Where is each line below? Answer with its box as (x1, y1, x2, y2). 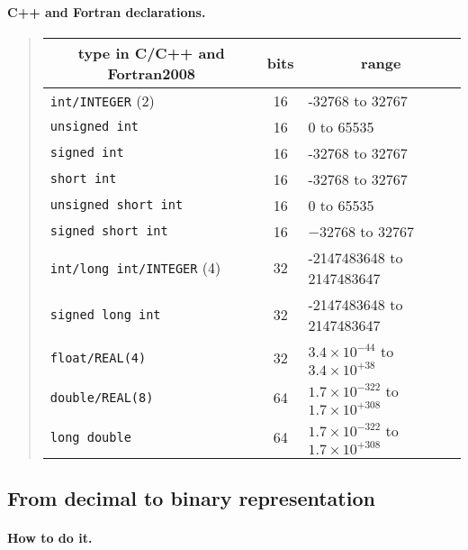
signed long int (49, 307, 161, 322)
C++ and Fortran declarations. (7, 2, 206, 21)
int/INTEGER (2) (49, 89, 155, 111)
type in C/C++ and (77, 41, 225, 63)
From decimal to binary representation (7, 484, 375, 512)
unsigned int (49, 119, 139, 134)
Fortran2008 (107, 62, 196, 84)
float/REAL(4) (49, 350, 147, 365)
